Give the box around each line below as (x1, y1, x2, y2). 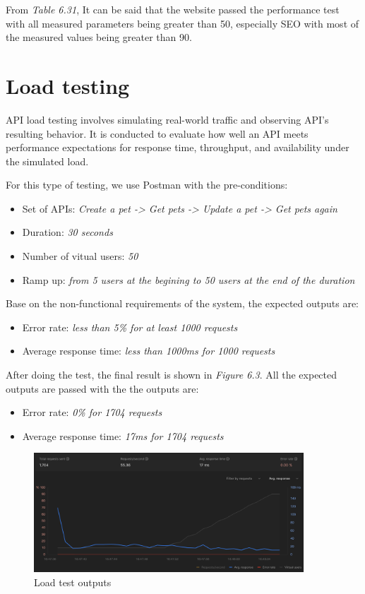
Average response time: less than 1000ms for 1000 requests (22, 343, 275, 358)
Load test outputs (34, 574, 112, 589)
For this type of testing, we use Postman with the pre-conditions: (6, 177, 288, 192)
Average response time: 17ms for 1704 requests (22, 428, 224, 443)
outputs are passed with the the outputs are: (6, 381, 199, 396)
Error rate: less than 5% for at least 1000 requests (22, 319, 238, 334)
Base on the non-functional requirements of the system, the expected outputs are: (6, 296, 359, 311)
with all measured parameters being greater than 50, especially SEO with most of (6, 16, 359, 30)
